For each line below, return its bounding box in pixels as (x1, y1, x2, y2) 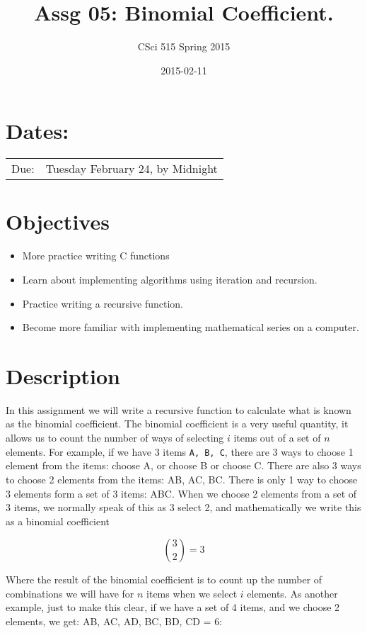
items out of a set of (233, 430, 321, 445)
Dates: (6, 116, 69, 145)
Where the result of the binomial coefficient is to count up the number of (6, 572, 322, 587)
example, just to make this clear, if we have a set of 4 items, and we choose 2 (6, 600, 340, 615)
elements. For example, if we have (6, 444, 151, 459)
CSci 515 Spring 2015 (137, 39, 231, 54)
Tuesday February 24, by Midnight (45, 160, 218, 177)
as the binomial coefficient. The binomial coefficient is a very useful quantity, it (6, 416, 349, 431)
